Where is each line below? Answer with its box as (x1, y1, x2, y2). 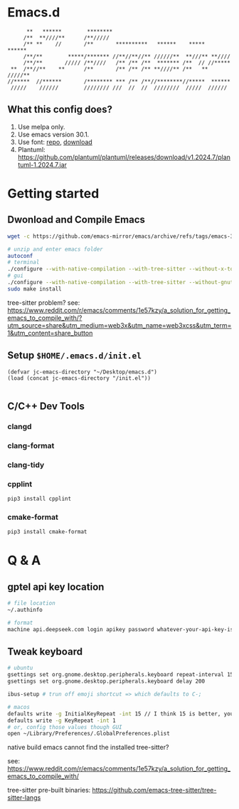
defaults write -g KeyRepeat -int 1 (7, 717, 116, 724)
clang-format (7, 441, 55, 451)
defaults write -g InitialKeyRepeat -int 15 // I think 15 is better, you (7, 710, 234, 718)
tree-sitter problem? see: (7, 298, 80, 307)
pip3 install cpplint (7, 496, 72, 503)
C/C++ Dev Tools (7, 400, 85, 412)
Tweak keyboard (7, 645, 83, 658)
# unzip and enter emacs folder (7, 246, 103, 253)
